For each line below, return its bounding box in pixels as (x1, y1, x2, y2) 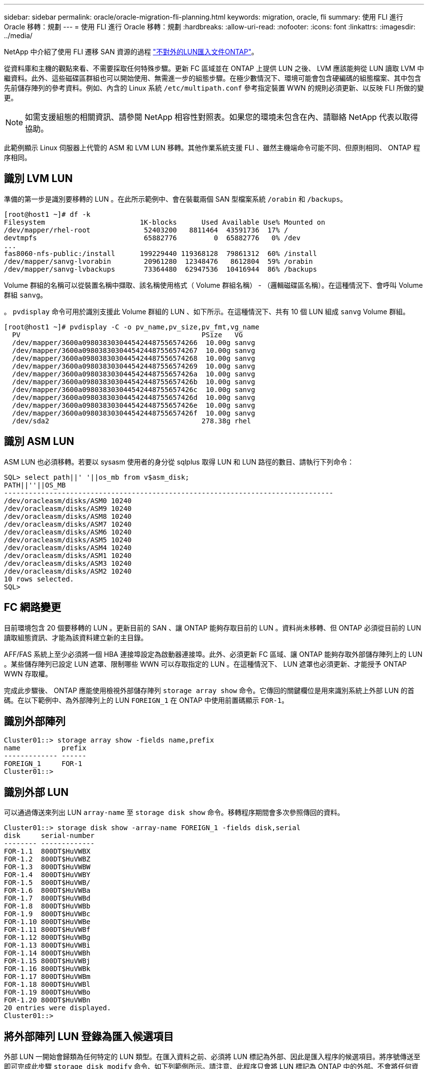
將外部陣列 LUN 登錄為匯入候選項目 (4, 1030, 174, 1043)
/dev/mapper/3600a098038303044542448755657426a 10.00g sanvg (12, 370, 256, 378)
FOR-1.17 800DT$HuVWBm (4, 973, 91, 981)
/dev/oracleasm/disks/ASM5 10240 (4, 535, 132, 544)
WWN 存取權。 (4, 669, 52, 678)
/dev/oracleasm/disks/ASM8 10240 (4, 512, 132, 520)
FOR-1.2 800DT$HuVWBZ (4, 855, 91, 863)
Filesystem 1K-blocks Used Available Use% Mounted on (4, 218, 325, 226)
